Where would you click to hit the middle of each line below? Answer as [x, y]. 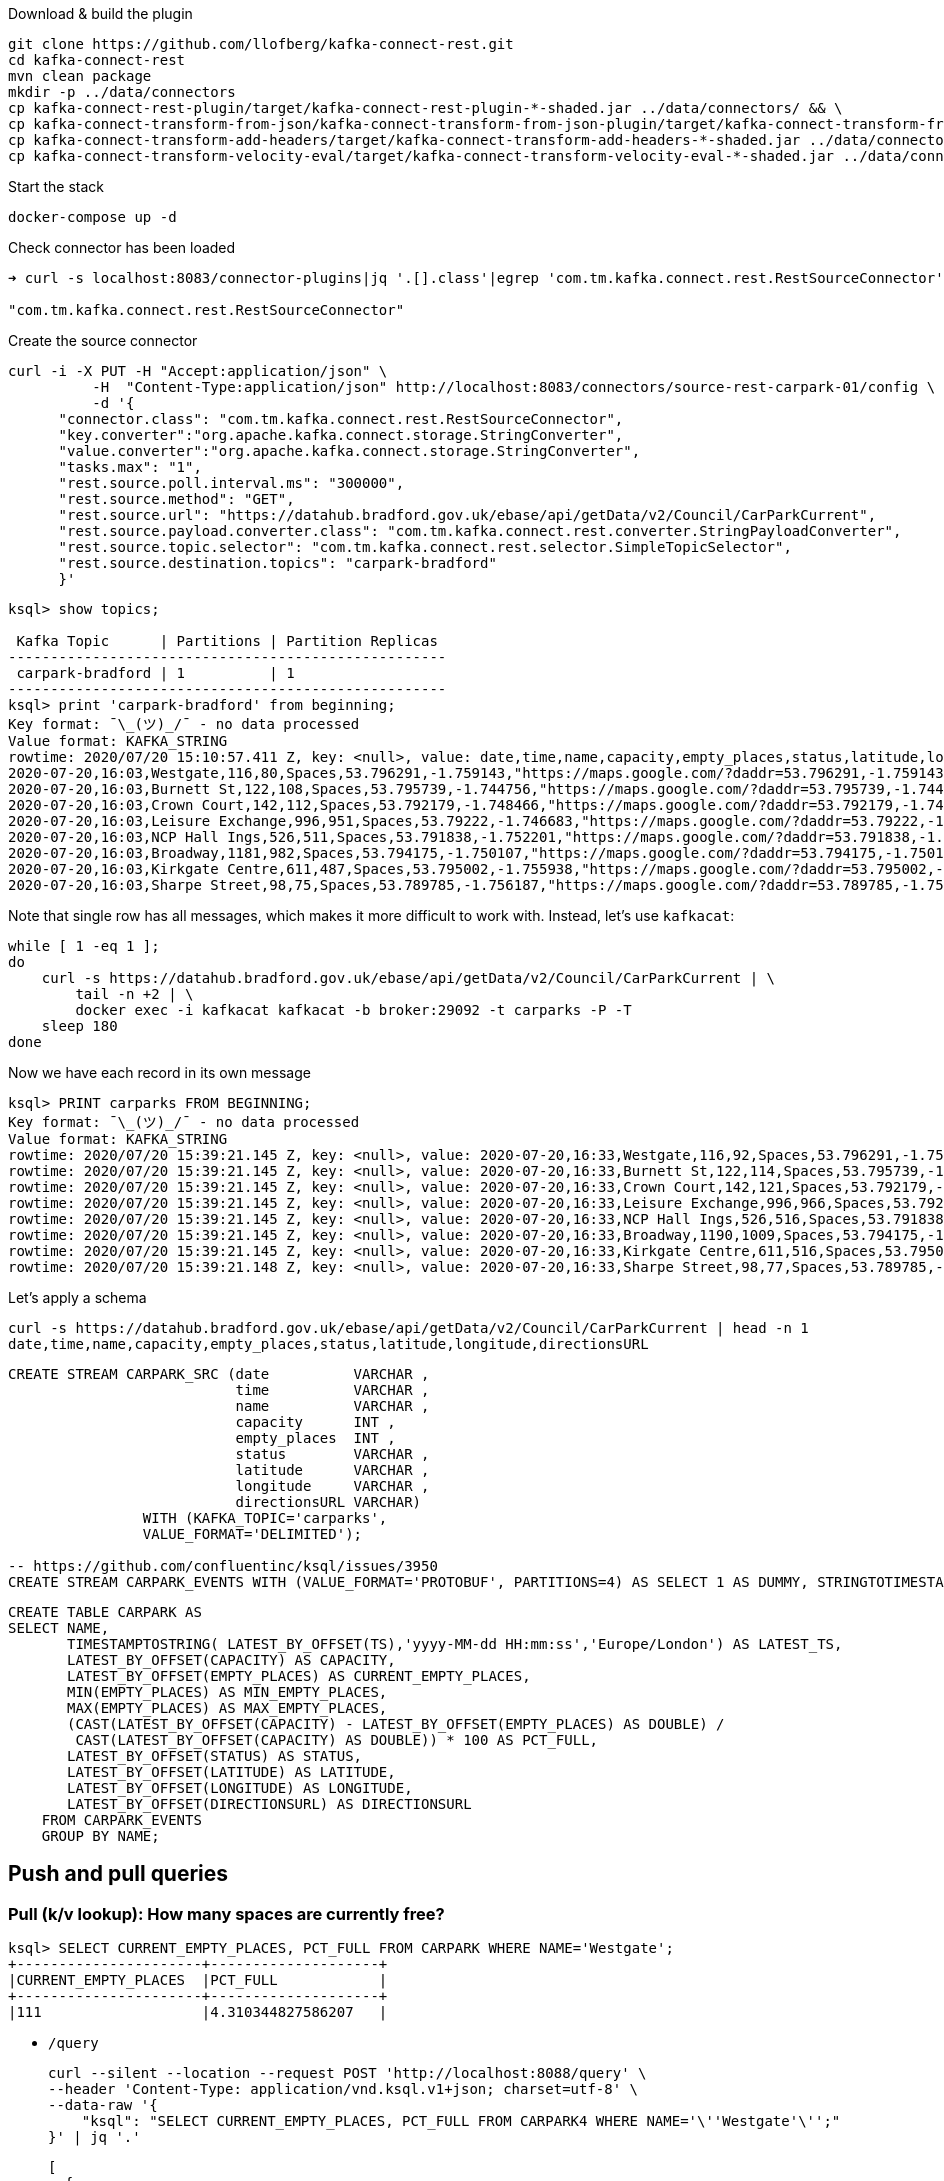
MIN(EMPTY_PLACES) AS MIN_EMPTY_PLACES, [227, 1692]
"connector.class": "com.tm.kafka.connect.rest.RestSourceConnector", [341, 419]
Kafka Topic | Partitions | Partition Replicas [227, 641]
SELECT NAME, [59, 1628]
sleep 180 [79, 1026]
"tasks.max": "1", [130, 467]
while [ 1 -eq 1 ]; [84, 946]
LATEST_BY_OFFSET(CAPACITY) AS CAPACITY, [231, 1660]
